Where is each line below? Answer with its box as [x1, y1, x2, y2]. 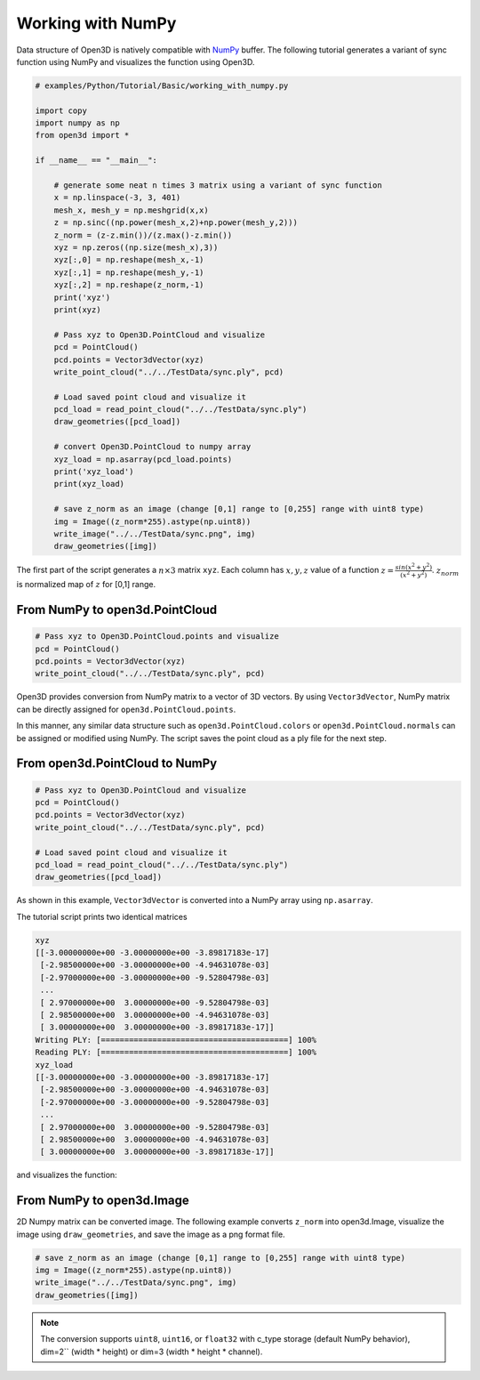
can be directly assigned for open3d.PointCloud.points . [16, 704, 236, 714]
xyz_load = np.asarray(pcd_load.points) [53, 454, 233, 464]
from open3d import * [35, 130, 130, 141]
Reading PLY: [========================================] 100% [35, 1047, 317, 1058]
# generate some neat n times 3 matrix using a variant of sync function [53, 181, 382, 190]
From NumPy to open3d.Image [16, 1193, 190, 1208]
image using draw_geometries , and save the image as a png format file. [16, 1229, 285, 1239]
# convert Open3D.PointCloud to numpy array [53, 441, 252, 452]
